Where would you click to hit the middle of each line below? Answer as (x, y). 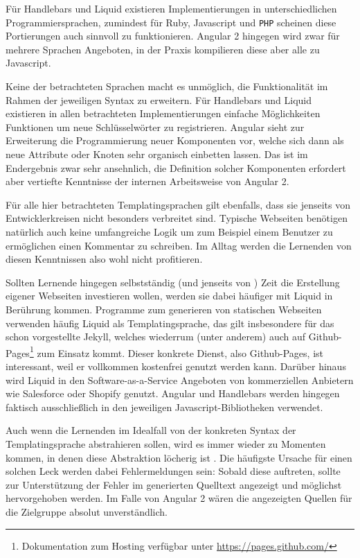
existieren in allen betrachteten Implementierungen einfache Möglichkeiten (163, 113)
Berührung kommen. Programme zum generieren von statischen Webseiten (164, 309)
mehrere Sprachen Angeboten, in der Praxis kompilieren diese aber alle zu (163, 49)
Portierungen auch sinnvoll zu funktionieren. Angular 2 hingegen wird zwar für (173, 36)
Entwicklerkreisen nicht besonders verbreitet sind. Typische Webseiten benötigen (177, 218)
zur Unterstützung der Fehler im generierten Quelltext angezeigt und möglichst (174, 484)
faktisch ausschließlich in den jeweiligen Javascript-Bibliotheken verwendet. (164, 407)
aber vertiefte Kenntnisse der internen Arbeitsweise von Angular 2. (147, 181)
